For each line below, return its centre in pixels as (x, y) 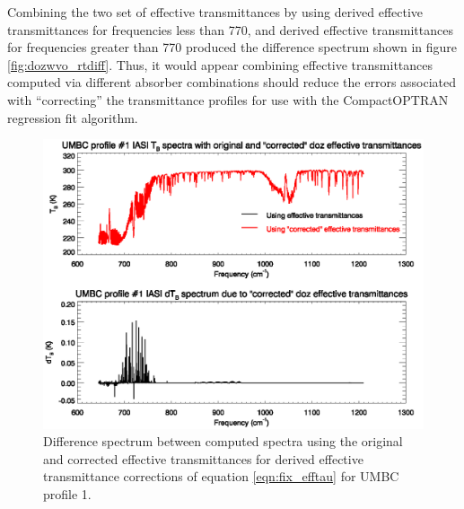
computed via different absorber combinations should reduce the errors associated (232, 82)
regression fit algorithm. (73, 117)
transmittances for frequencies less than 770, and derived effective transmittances (230, 29)
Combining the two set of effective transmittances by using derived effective (215, 12)
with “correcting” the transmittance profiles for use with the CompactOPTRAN (228, 99)
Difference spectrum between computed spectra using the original (223, 441)
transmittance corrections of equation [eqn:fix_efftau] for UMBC (221, 476)
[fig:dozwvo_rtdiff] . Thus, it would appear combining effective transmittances (220, 64)
